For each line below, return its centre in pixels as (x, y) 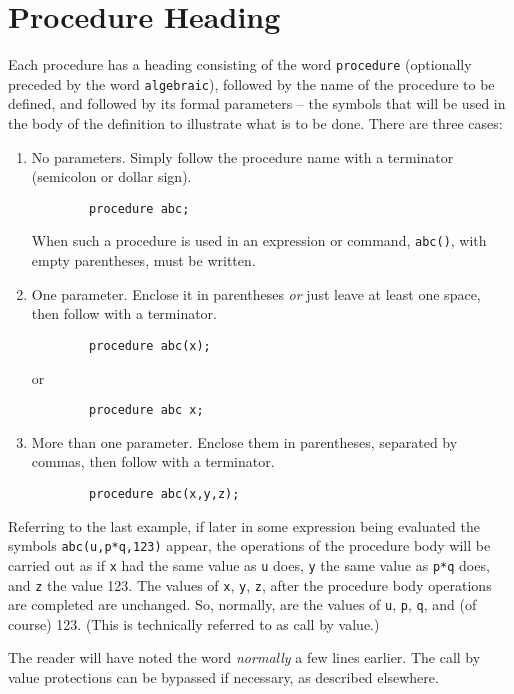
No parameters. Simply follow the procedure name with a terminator (242, 156)
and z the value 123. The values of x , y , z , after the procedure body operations (250, 584)
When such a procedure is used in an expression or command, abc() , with (259, 240)
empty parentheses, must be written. (143, 260)
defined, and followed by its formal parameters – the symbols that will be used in (257, 103)
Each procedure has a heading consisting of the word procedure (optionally (240, 64)
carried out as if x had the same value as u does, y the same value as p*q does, (249, 564)
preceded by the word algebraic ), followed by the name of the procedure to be (251, 83)
